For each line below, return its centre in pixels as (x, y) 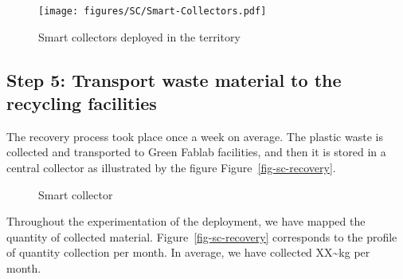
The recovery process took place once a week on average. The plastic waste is (195, 136)
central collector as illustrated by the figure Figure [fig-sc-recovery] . (171, 168)
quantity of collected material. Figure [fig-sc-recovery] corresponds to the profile (202, 236)
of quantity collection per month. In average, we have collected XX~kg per (188, 252)
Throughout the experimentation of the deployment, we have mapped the (186, 221)
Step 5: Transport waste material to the (174, 79)
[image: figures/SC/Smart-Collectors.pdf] (153, 11)
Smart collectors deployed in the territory (139, 36)
